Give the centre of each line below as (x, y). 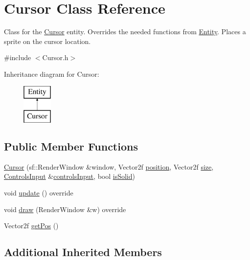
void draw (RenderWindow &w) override (65, 209)
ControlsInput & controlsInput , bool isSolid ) (69, 176)
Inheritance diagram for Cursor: (52, 74)
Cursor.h (55, 57)
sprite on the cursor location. (47, 41)
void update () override (39, 193)
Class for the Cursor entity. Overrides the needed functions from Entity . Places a (125, 32)
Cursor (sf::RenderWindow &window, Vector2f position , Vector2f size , (109, 166)
